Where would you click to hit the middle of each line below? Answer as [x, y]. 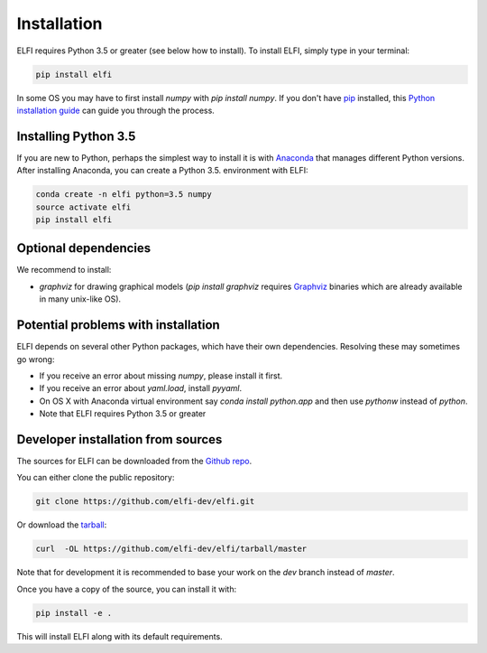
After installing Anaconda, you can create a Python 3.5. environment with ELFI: [162, 171]
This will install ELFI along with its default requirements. [119, 636]
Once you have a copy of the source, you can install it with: [127, 589]
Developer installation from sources [119, 439]
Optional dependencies [84, 248]
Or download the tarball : [62, 525]
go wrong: [36, 359]
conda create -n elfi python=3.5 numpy [124, 195]
